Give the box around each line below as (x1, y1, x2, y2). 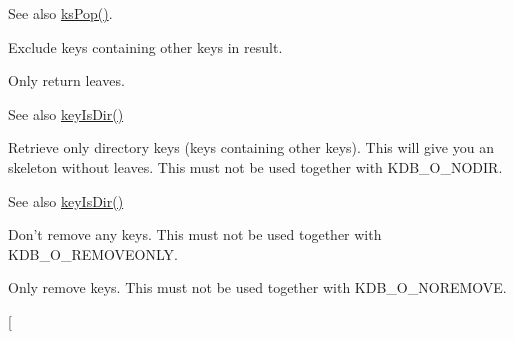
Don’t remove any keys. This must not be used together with (8, 224, 382, 245)
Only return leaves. (8, 70, 125, 91)
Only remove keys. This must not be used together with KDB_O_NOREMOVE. (8, 277, 507, 298)
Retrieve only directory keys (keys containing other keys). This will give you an (8, 137, 494, 158)
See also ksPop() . (8, 3, 113, 23)
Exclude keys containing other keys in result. (8, 36, 283, 57)
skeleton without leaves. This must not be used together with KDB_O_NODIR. (8, 156, 503, 177)
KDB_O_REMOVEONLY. (8, 243, 178, 264)
